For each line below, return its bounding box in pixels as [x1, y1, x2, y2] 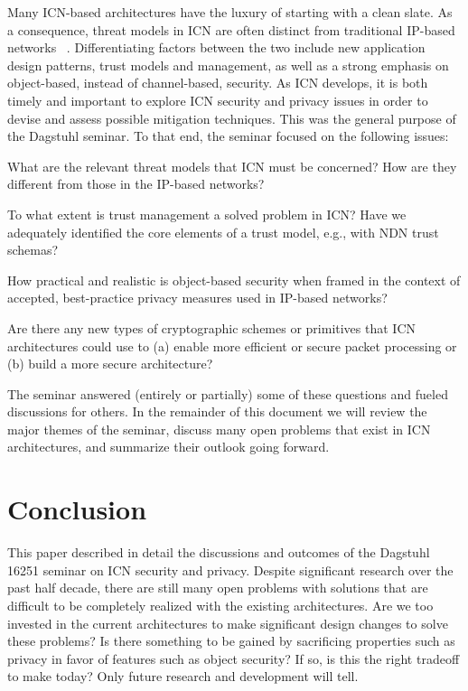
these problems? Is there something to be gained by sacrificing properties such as [7, 631, 455, 650]
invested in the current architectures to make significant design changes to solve [7, 613, 448, 632]
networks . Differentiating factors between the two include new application [7, 38, 426, 57]
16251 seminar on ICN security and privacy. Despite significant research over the [7, 560, 454, 579]
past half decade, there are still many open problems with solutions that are [7, 578, 428, 597]
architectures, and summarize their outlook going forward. [7, 437, 330, 456]
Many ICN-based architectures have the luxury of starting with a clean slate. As [7, 3, 453, 21]
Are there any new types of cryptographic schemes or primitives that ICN [7, 318, 417, 337]
